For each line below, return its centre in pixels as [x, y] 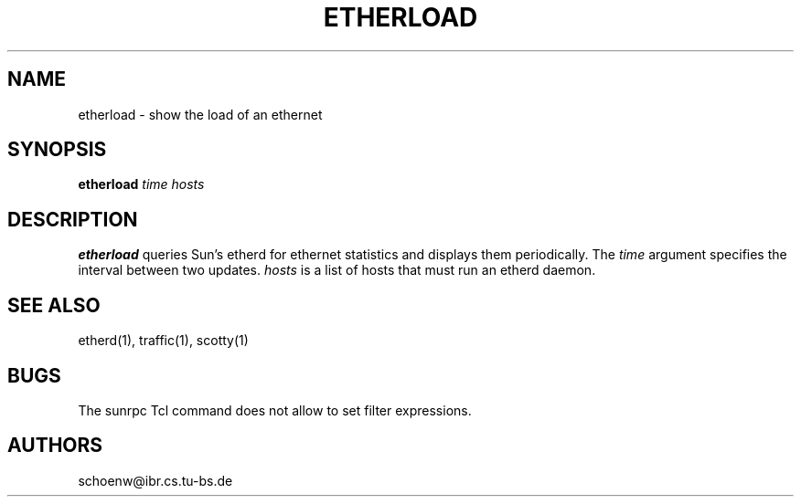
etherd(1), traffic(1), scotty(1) [163, 341]
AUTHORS [55, 446]
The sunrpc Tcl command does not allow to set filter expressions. [275, 410]
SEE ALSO [54, 305]
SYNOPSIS [57, 150]
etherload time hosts [141, 184]
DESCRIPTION [73, 219]
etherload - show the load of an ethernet [200, 114]
